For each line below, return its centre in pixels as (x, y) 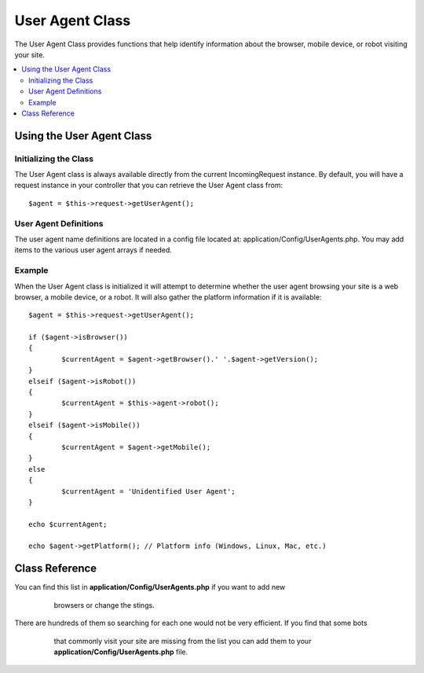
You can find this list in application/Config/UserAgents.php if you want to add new (150, 587)
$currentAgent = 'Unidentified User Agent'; (148, 491)
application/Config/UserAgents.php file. (121, 652)
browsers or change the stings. (104, 605)
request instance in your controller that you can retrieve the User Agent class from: (148, 186)
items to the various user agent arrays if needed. (93, 250)
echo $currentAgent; (68, 524)
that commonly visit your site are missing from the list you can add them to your (183, 641)
